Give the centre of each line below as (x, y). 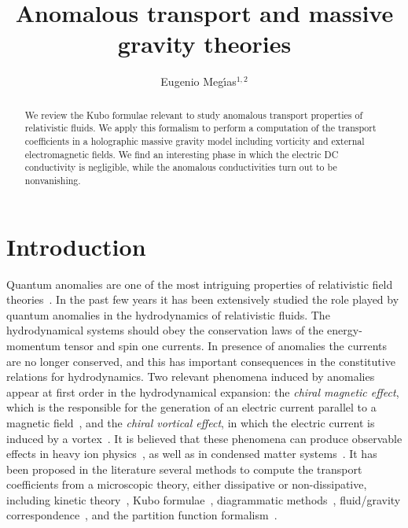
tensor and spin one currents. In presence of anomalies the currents (226, 345)
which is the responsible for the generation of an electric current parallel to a (191, 407)
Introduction (76, 246)
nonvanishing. (53, 180)
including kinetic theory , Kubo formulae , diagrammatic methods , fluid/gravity (204, 499)
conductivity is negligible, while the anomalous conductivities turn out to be (181, 167)
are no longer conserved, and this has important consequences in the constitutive (201, 361)
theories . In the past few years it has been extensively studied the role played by (203, 299)
